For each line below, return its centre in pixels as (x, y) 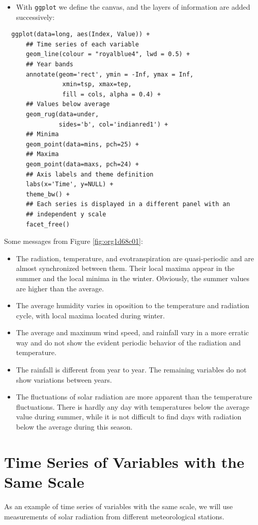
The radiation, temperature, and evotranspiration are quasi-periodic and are (135, 258)
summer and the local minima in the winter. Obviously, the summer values (133, 278)
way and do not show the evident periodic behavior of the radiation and (128, 342)
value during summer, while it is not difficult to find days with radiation (129, 417)
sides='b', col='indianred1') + (113, 124)
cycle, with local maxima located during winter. (90, 315)
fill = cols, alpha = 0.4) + (111, 94)
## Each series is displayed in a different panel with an (128, 204)
